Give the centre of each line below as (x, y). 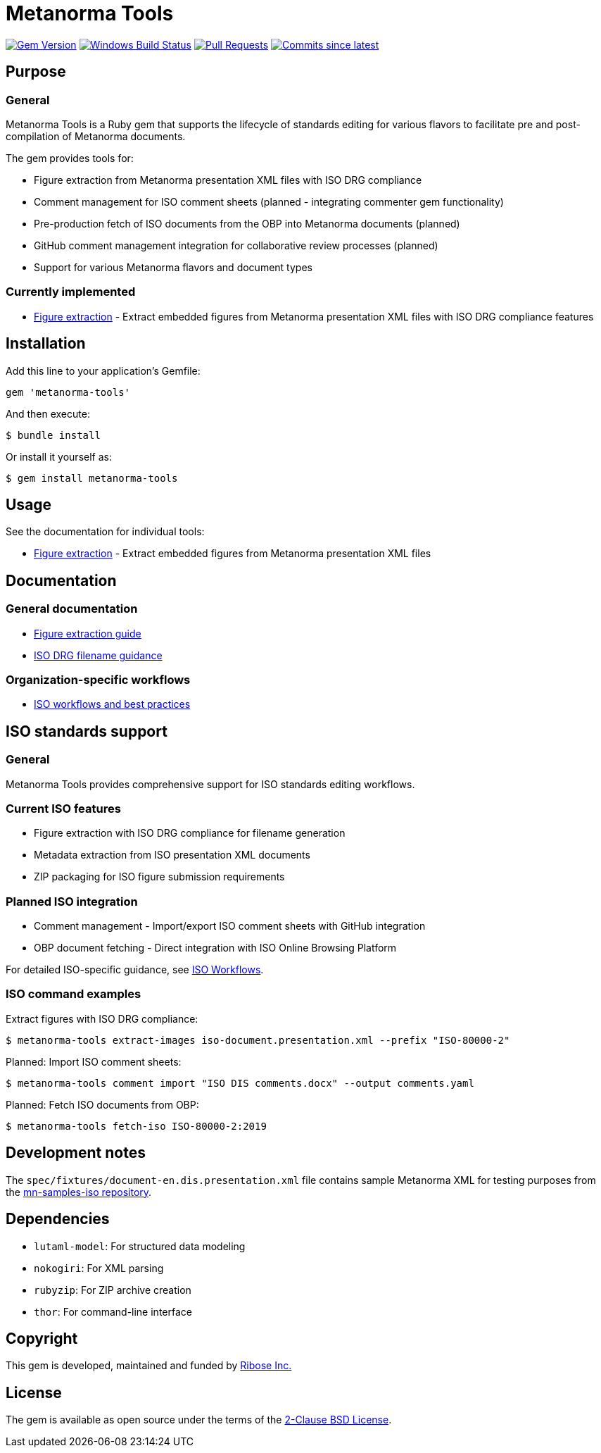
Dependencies (58, 1219)
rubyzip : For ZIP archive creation (113, 1290)
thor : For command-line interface (113, 1311)
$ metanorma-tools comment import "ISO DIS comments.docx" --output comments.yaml (240, 1083)
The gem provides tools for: (70, 158)
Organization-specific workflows (98, 680)
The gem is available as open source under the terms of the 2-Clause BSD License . (199, 1420)
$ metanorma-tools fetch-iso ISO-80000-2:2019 (136, 1126)
